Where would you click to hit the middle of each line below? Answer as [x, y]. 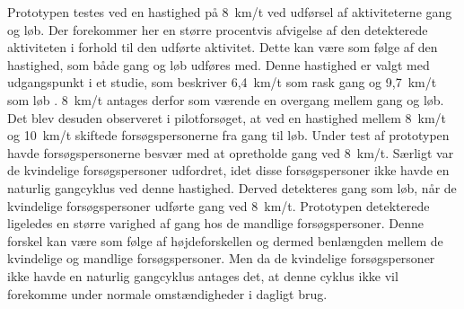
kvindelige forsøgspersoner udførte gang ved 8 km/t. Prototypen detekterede [219, 205]
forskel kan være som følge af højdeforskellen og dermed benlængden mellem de [225, 240]
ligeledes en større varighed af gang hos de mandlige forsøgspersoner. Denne [216, 223]
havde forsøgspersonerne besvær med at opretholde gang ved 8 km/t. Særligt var [231, 152]
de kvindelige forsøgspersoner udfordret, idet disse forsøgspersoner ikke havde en [228, 170]
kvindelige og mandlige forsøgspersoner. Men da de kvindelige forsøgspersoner [221, 258]
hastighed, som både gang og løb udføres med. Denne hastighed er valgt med [219, 64]
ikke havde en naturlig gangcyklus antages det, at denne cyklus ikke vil [203, 275]
